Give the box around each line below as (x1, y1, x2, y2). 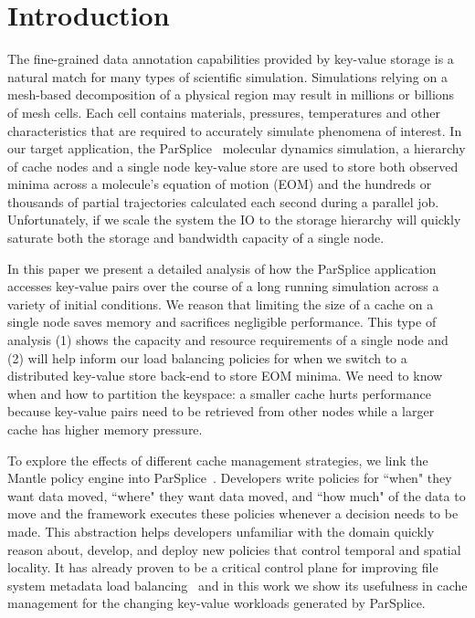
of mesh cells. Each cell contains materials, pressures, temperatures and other (7, 102, 440, 121)
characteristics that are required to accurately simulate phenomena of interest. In (7, 120, 462, 140)
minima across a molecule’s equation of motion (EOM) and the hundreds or (7, 174, 432, 194)
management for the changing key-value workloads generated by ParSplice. (7, 593, 426, 613)
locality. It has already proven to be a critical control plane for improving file (7, 558, 438, 577)
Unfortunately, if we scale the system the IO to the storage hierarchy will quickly (7, 210, 461, 229)
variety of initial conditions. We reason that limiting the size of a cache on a (7, 294, 434, 313)
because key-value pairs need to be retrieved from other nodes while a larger (7, 402, 435, 421)
